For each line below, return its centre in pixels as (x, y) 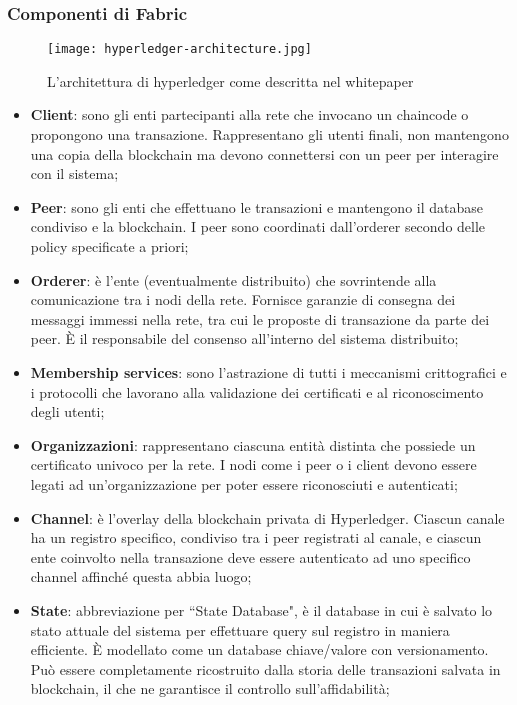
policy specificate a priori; (109, 246)
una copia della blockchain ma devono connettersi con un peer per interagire (264, 153)
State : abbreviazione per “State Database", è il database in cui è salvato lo (261, 609)
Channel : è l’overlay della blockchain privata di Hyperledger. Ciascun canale (267, 517)
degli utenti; (67, 411)
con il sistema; (74, 173)
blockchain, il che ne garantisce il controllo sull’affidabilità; (210, 688)
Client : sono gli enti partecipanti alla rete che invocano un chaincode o (249, 114)
